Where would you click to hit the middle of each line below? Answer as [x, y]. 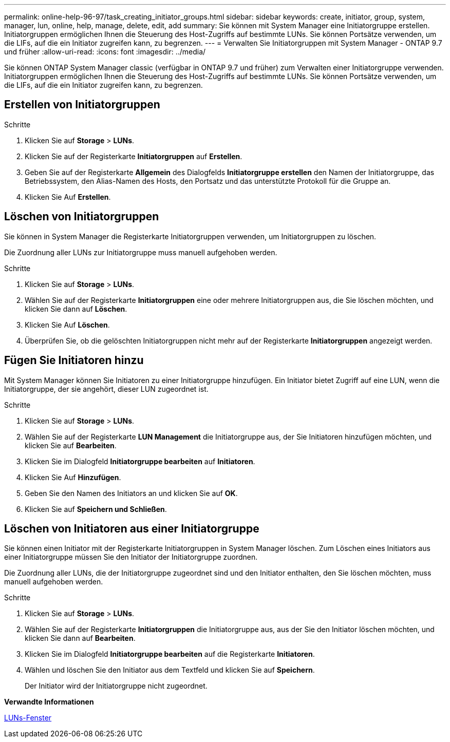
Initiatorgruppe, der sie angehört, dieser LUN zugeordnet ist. [106, 389]
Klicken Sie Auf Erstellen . [68, 197]
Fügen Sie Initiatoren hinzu [74, 360]
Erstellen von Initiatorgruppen [82, 105]
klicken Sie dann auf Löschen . [76, 309]
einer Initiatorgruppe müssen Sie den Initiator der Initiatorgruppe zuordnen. [131, 557]
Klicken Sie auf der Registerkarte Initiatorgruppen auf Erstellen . [134, 156]
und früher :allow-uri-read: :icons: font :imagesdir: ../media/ [105, 52]
